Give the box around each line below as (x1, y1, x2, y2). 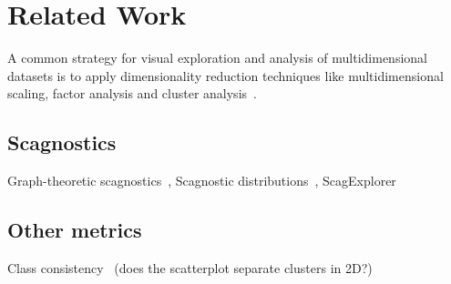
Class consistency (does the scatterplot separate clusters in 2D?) (7, 258, 373, 277)
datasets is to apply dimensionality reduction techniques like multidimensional (7, 66, 444, 85)
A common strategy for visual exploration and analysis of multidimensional (7, 48, 427, 67)
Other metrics (7, 216, 142, 244)
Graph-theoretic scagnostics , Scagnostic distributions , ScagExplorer (7, 171, 396, 190)
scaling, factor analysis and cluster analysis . (7, 84, 257, 103)
